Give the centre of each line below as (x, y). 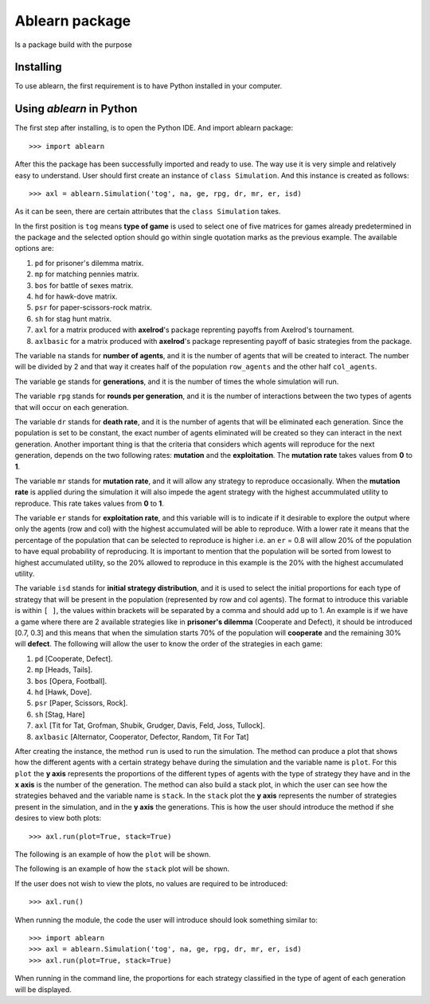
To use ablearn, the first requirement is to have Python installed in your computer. (149, 86)
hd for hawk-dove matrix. (76, 297)
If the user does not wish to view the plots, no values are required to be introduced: (151, 883)
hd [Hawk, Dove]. (63, 692)
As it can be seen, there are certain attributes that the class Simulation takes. (148, 212)
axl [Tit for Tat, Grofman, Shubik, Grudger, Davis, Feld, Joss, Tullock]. (150, 725)
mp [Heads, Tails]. (64, 670)
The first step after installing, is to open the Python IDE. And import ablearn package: (154, 128)
